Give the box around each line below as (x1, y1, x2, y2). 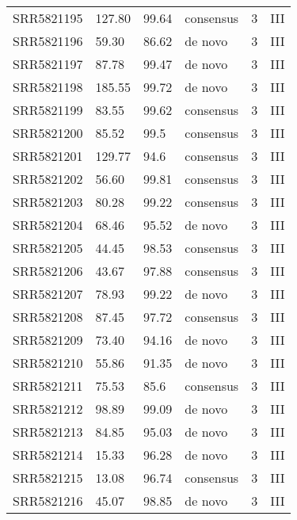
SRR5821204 (13, 216, 83, 234)
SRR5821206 (13, 262, 83, 280)
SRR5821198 (13, 78, 83, 96)
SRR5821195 (13, 9, 83, 27)
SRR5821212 (13, 400, 83, 418)
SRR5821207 (13, 285, 83, 303)
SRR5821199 (13, 101, 83, 119)
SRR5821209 (13, 331, 83, 349)
